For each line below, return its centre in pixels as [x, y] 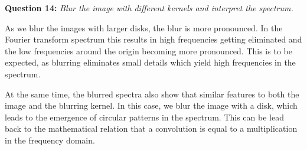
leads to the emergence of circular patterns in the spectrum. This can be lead [144, 117]
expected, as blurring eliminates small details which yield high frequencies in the [150, 62]
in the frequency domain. [50, 140]
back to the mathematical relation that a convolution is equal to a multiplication [151, 128]
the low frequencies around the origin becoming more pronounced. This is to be [148, 50]
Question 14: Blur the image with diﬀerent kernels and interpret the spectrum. [149, 8]
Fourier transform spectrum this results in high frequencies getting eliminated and [153, 39]
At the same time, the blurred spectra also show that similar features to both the [152, 94]
